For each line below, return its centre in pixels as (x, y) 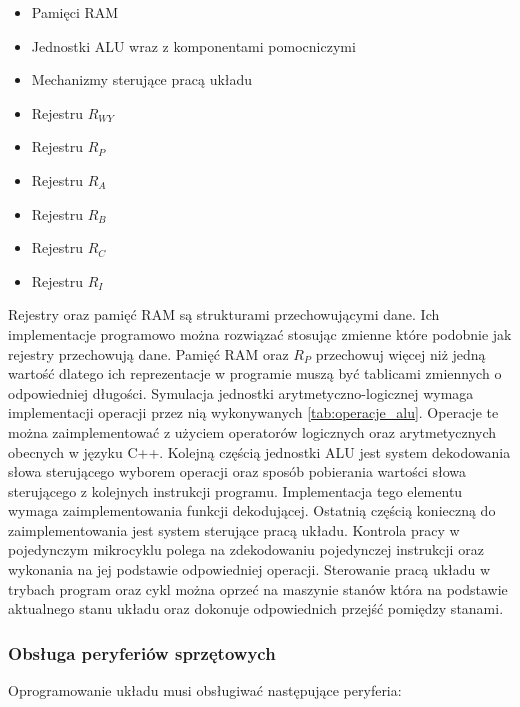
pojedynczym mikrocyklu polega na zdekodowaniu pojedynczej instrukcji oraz (246, 549)
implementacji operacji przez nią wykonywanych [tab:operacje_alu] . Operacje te (253, 412)
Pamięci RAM (75, 12)
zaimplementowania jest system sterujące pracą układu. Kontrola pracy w (234, 529)
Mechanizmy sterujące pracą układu (142, 79)
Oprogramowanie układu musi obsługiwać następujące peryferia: (205, 690)
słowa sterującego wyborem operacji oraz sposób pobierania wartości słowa (237, 471)
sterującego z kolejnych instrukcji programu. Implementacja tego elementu (235, 490)
